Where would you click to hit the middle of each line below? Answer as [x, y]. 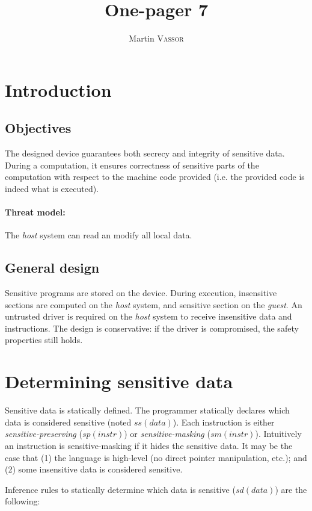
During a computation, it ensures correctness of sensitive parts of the [132, 165]
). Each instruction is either [224, 422]
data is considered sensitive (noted [68, 422]
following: [23, 501]
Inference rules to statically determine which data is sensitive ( [120, 489]
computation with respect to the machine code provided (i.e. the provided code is [155, 177]
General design [52, 268]
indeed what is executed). [52, 188]
